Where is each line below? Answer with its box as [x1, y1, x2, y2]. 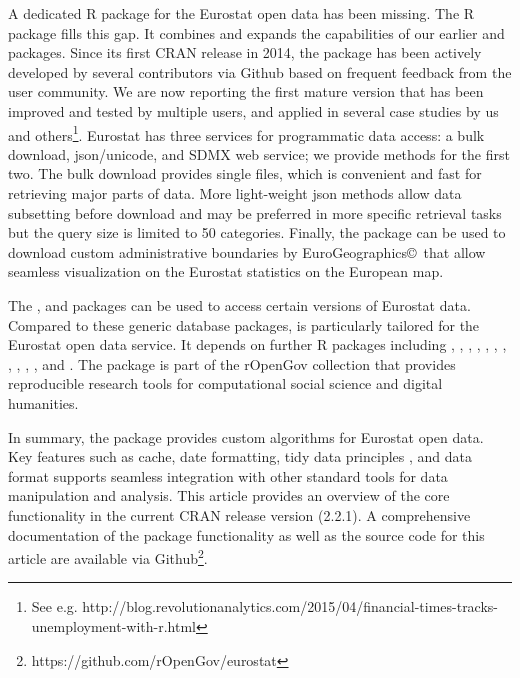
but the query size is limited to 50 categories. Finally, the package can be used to [8, 222, 506, 243]
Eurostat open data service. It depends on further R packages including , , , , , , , [8, 334, 507, 355]
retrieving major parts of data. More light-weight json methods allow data [8, 183, 462, 203]
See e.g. [31, 596, 78, 617]
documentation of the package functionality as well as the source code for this [8, 524, 485, 545]
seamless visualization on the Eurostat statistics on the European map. [8, 261, 444, 282]
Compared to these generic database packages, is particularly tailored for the [8, 314, 480, 335]
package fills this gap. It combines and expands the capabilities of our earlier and [8, 22, 505, 43]
